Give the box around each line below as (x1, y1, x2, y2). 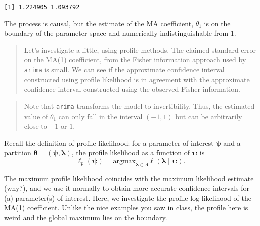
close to (24, 121, 47, 131)
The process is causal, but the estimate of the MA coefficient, (4, 18, 194, 28)
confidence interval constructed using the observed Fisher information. (24, 84, 240, 94)
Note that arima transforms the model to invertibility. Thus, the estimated (24, 100, 255, 111)
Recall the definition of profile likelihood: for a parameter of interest (4, 137, 214, 148)
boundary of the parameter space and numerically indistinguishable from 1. (4, 28, 236, 38)
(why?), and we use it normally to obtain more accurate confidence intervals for (4, 183, 249, 193)
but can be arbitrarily (175, 110, 242, 121)
